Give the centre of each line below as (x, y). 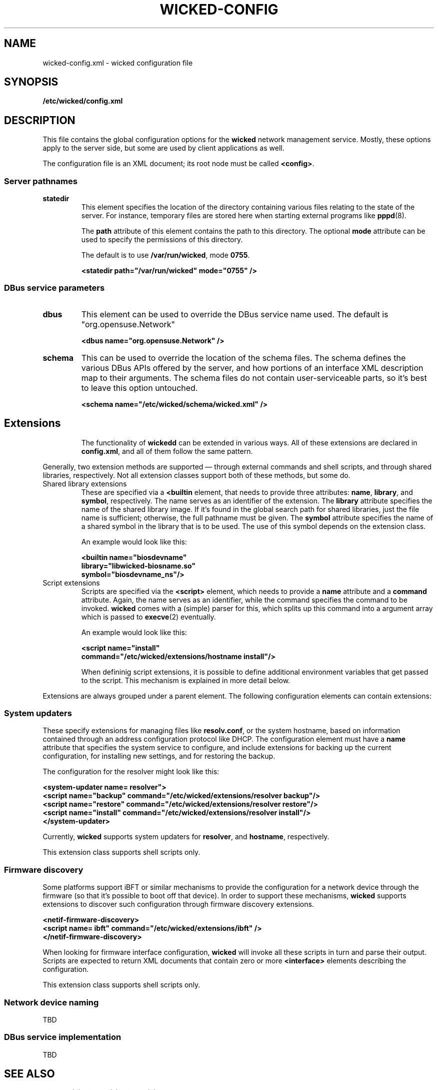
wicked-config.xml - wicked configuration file (118, 63)
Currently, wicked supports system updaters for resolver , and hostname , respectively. (186, 837)
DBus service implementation (63, 1037)
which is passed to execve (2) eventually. (148, 617)
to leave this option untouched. (139, 388)
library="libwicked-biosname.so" (138, 566)
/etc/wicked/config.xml (83, 101)
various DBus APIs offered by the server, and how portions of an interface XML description (252, 368)
